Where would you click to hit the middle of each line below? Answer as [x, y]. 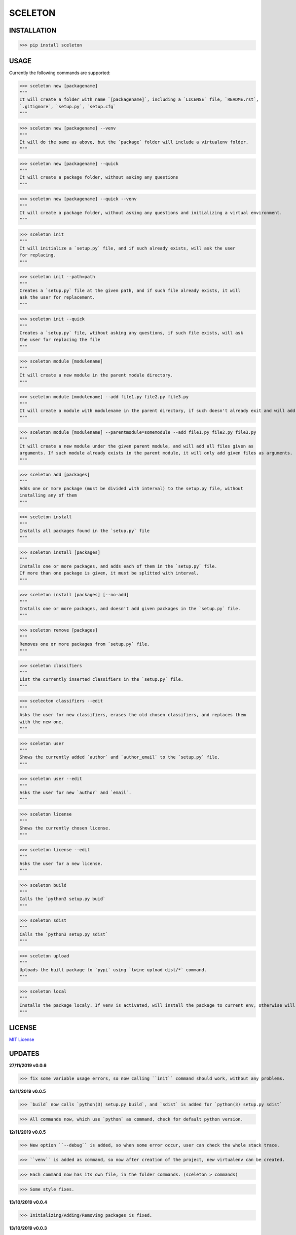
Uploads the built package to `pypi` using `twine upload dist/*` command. [113, 970]
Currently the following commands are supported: [60, 73]
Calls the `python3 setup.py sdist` [64, 934]
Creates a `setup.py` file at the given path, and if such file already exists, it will [130, 290]
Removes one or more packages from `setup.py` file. [85, 644]
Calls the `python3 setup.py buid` [62, 899]
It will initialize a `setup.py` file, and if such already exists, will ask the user [128, 248]
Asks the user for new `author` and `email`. [75, 793]
